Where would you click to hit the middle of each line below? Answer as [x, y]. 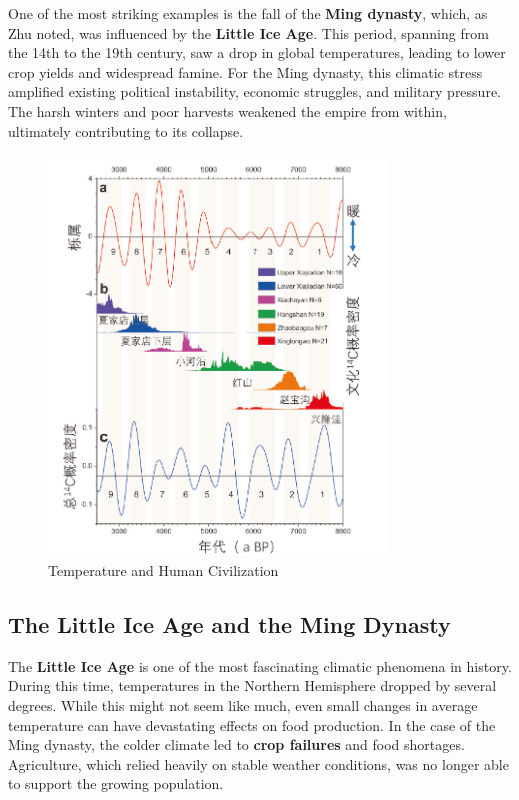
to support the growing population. [116, 783]
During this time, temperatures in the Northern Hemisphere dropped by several [252, 685]
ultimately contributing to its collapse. [126, 130]
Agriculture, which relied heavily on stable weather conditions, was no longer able [258, 763]
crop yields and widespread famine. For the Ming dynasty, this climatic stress [245, 71]
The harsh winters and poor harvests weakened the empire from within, [227, 110]
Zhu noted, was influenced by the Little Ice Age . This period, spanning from [248, 32]
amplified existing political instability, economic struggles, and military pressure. [254, 91]
